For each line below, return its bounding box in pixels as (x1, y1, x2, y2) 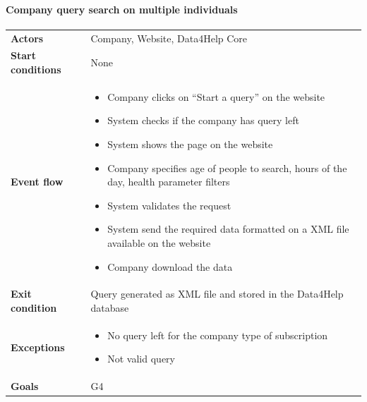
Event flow (11, 174, 64, 189)
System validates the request (107, 197, 231, 212)
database (90, 300, 129, 315)
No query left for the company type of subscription (107, 327, 328, 342)
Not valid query (107, 351, 175, 366)
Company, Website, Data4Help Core (90, 30, 248, 45)
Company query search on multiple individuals (6, 1, 238, 16)
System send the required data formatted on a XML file (107, 221, 349, 236)
